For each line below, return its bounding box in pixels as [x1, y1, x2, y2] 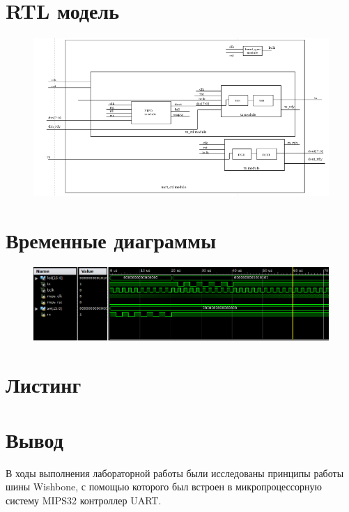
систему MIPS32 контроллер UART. [6, 492, 162, 507]
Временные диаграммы [6, 225, 217, 254]
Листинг [6, 370, 82, 399]
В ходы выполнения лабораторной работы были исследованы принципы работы [6, 465, 344, 480]
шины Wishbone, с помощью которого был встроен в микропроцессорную [6, 479, 322, 494]
